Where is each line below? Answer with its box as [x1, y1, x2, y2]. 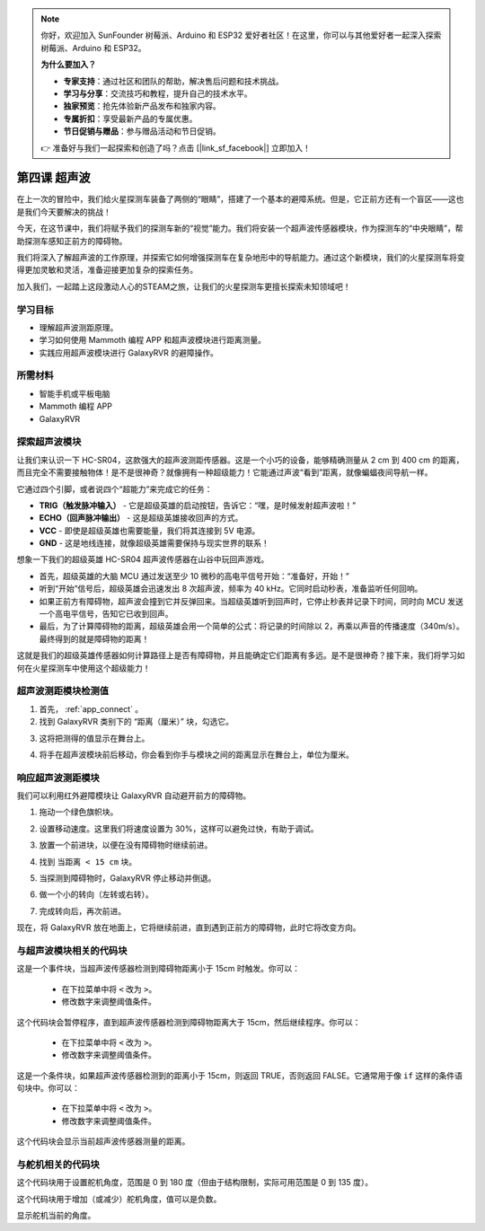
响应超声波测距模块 [16, 771, 101, 784]
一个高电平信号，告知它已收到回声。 [39, 609, 173, 620]
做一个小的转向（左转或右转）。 [39, 889, 154, 900]
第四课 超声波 [16, 171, 91, 186]
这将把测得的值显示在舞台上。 [39, 733, 150, 743]
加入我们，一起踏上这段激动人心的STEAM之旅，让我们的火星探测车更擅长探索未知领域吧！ [16, 281, 351, 292]
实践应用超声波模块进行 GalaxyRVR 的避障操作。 [39, 347, 219, 358]
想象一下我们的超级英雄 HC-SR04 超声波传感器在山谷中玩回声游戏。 [16, 554, 269, 565]
